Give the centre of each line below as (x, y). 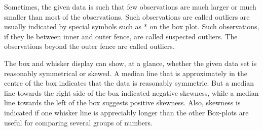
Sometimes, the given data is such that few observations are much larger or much (130, 7)
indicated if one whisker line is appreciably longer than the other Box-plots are (126, 112)
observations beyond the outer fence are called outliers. (89, 46)
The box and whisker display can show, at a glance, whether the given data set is (130, 63)
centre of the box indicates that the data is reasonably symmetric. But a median (129, 83)
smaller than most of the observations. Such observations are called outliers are (127, 16)
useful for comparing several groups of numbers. (78, 122)
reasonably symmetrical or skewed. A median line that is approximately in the (126, 73)
